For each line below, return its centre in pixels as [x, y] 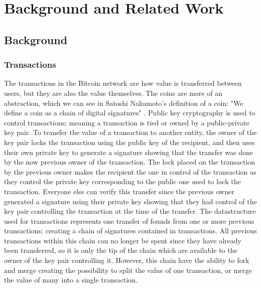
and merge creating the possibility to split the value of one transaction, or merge [128, 270]
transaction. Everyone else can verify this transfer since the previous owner [119, 191]
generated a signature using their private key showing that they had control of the [130, 201]
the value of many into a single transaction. [71, 280]
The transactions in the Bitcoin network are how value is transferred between [123, 83]
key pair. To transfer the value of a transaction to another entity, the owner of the [130, 132]
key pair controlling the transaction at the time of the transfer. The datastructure [130, 211]
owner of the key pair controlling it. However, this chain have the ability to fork [127, 260]
